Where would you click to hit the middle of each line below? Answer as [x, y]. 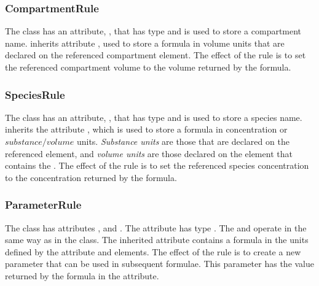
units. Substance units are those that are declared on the [183, 141]
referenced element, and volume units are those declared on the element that [149, 153]
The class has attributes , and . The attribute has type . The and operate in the [156, 227]
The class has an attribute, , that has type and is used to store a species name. [154, 117]
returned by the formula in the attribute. [82, 275]
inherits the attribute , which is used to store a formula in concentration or [146, 129]
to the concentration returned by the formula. [91, 177]
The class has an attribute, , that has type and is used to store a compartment [153, 31]
